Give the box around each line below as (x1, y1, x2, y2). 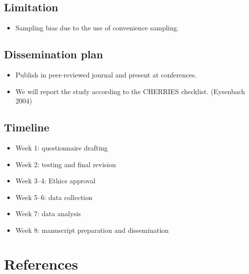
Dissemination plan (4, 47, 103, 62)
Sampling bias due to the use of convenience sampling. (15, 23, 179, 33)
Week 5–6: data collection (15, 192, 93, 202)
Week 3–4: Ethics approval (15, 175, 96, 186)
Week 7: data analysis (15, 208, 81, 219)
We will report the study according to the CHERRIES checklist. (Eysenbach (15, 86, 245, 96)
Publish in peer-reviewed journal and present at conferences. (15, 70, 197, 79)
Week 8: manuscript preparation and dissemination (15, 224, 169, 235)
